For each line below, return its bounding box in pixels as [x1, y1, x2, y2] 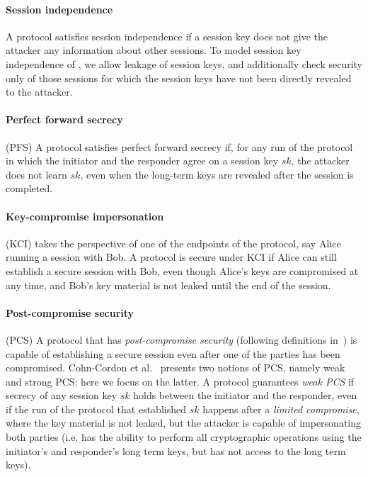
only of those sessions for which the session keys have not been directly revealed [6, 70, 352, 85]
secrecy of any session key [6, 388, 117, 403]
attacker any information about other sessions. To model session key [6, 43, 301, 57]
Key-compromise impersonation [6, 208, 164, 223]
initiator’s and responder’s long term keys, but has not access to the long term [6, 443, 346, 458]
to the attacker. [6, 84, 73, 99]
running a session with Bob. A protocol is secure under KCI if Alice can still [6, 249, 337, 264]
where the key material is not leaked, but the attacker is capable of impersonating [6, 415, 362, 430]
